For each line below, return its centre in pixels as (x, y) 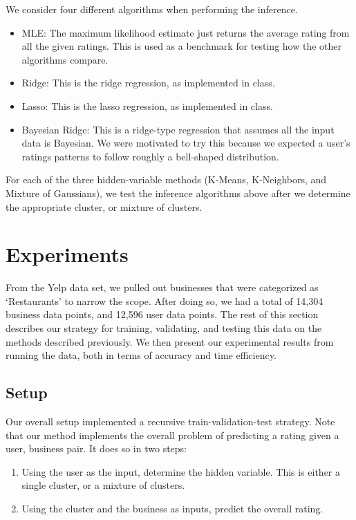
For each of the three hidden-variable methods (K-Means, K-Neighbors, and (166, 179)
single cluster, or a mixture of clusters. (103, 485)
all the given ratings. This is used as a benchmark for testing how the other (182, 46)
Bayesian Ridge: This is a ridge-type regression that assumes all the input (178, 129)
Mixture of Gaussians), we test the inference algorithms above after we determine (178, 193)
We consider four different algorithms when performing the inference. (152, 9)
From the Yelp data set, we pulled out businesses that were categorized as (162, 287)
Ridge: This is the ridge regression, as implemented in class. (148, 83)
